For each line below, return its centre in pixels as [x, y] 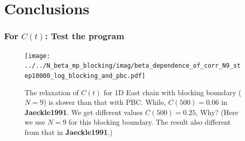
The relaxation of [52, 92]
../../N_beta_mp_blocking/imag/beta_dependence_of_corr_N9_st [133, 66]
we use [35, 122]
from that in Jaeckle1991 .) [69, 132]
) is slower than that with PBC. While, [105, 102]
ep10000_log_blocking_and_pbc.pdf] [85, 76]
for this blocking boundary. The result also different [150, 122]
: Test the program [84, 36]
